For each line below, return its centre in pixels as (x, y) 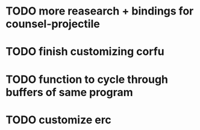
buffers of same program (69, 92)
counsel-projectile (53, 24)
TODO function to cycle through (87, 79)
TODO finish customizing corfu (85, 52)
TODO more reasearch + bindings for (100, 11)
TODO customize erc (59, 120)
